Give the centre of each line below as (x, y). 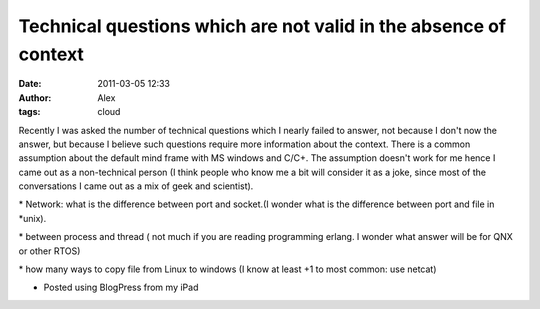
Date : (30, 84)
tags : (29, 112)
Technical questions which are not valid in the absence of (262, 26)
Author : (35, 97)
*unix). (32, 218)
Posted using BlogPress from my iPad (121, 287)
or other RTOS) (49, 251)
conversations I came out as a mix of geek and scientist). (136, 186)
